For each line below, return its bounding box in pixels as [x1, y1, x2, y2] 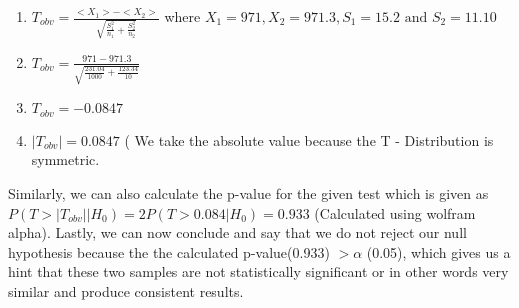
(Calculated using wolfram [314, 202, 476, 223]
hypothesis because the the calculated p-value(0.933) [8, 241, 330, 262]
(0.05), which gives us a [366, 241, 511, 262]
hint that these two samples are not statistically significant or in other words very [8, 261, 509, 282]
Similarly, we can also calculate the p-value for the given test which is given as [8, 183, 489, 204]
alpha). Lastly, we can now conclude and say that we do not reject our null [8, 222, 467, 243]
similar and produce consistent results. [8, 281, 244, 302]
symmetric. [31, 149, 100, 170]
